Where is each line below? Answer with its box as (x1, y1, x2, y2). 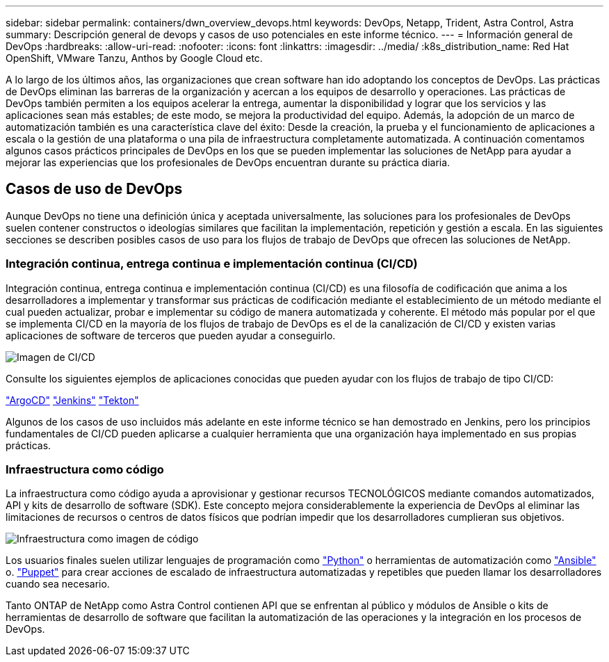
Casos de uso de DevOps (6, 180, 183, 198)
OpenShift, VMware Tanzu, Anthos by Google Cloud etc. (6, 52, 263, 64)
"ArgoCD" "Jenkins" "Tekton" (6, 394, 139, 406)
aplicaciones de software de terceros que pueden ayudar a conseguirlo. (6, 329, 336, 341)
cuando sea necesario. (6, 578, 110, 590)
